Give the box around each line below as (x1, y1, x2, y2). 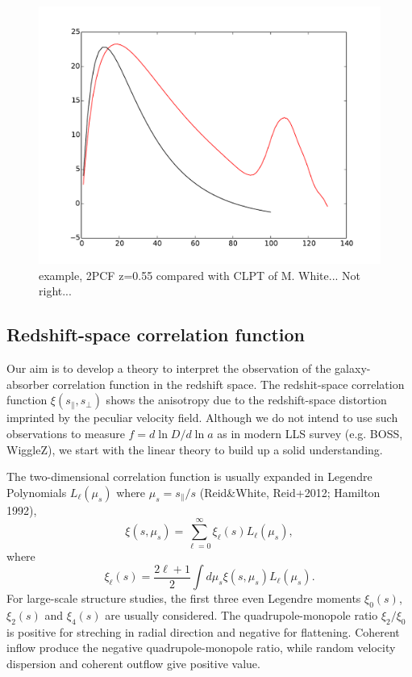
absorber (6, 375, 49, 392)
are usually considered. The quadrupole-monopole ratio (105, 606, 378, 623)
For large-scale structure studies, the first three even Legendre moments (6, 590, 361, 607)
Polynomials (6, 483, 67, 500)
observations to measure (6, 425, 125, 441)
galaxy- (335, 360, 371, 377)
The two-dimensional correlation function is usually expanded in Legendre (6, 468, 372, 485)
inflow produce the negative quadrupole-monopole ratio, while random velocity (6, 639, 396, 656)
